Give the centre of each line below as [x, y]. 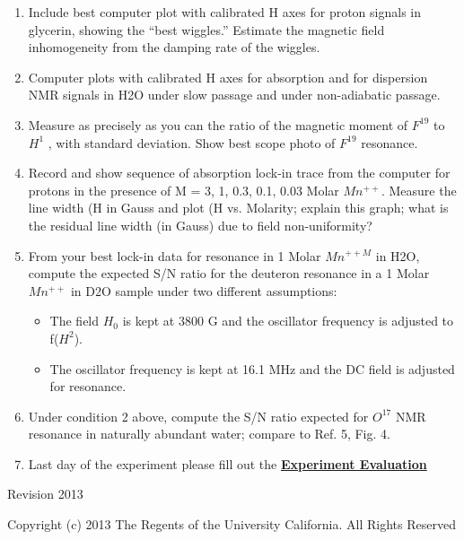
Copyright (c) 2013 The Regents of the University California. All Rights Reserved [232, 524]
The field [74, 321]
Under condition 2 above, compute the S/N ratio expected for [198, 416]
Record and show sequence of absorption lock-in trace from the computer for [239, 173]
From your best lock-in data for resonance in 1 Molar [175, 255]
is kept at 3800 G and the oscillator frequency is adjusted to [288, 321]
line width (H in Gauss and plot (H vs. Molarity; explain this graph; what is [238, 208]
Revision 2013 [45, 494]
